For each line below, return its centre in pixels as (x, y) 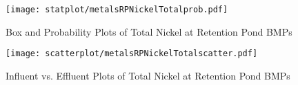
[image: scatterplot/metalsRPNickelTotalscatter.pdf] (132, 54)
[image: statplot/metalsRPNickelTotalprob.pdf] (117, 10)
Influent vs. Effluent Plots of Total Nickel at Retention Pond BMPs (148, 75)
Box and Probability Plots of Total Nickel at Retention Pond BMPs (149, 31)
